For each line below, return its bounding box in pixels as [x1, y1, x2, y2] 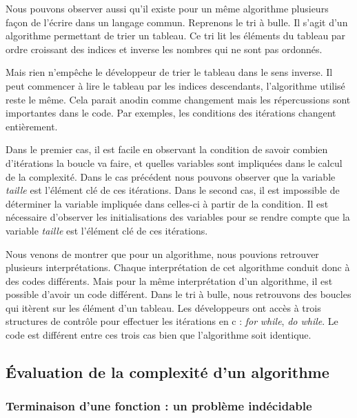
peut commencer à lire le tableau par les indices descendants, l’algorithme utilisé [6, 78, 345, 92]
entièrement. [6, 119, 58, 133]
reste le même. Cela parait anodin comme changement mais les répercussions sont [6, 92, 351, 106]
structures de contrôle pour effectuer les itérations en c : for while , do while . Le [6, 314, 338, 328]
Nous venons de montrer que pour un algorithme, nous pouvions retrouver [6, 246, 319, 261]
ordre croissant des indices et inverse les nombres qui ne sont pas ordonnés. [6, 41, 323, 56]
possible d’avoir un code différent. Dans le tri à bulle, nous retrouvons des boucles [6, 287, 351, 301]
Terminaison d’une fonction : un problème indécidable [6, 397, 312, 415]
